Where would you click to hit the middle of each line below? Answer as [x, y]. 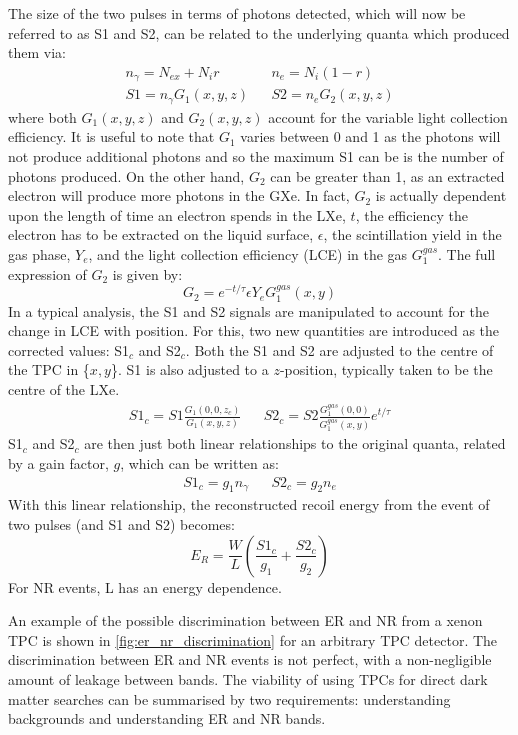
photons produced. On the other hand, [126, 175]
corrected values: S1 [69, 349]
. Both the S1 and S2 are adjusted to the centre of [339, 349]
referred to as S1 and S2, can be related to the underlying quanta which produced [259, 32]
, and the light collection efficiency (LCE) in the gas [248, 253]
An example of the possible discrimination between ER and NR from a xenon [245, 620]
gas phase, [39, 253]
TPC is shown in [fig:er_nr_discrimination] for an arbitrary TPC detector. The [253, 639]
